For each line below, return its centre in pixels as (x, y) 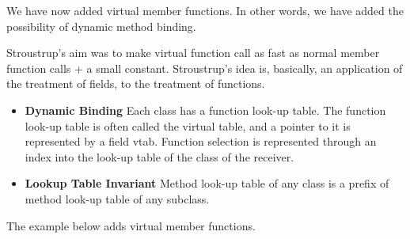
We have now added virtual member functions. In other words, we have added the (205, 10)
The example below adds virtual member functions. (131, 225)
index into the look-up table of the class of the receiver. (159, 156)
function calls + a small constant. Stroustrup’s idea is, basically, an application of (205, 68)
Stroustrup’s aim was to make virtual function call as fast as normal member (193, 53)
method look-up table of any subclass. (117, 198)
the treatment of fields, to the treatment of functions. (136, 83)
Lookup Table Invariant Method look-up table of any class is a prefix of (207, 183)
